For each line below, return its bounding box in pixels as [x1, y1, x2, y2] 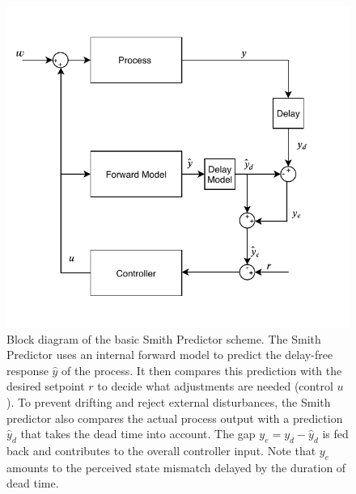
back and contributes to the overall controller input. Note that [6, 441, 316, 458]
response [6, 361, 49, 378]
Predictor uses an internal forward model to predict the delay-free [6, 346, 333, 363]
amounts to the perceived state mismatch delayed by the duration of [6, 458, 346, 475]
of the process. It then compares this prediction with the [61, 361, 342, 378]
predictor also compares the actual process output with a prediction [6, 409, 343, 426]
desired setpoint [6, 378, 85, 395]
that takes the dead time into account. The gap [20, 425, 256, 442]
